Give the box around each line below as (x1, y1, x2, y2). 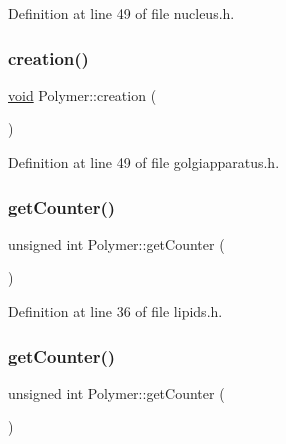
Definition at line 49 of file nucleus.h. (8, 3, 235, 23)
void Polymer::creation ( (8, 84, 157, 105)
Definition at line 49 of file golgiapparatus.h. (8, 152, 280, 172)
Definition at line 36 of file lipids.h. (8, 301, 223, 321)
